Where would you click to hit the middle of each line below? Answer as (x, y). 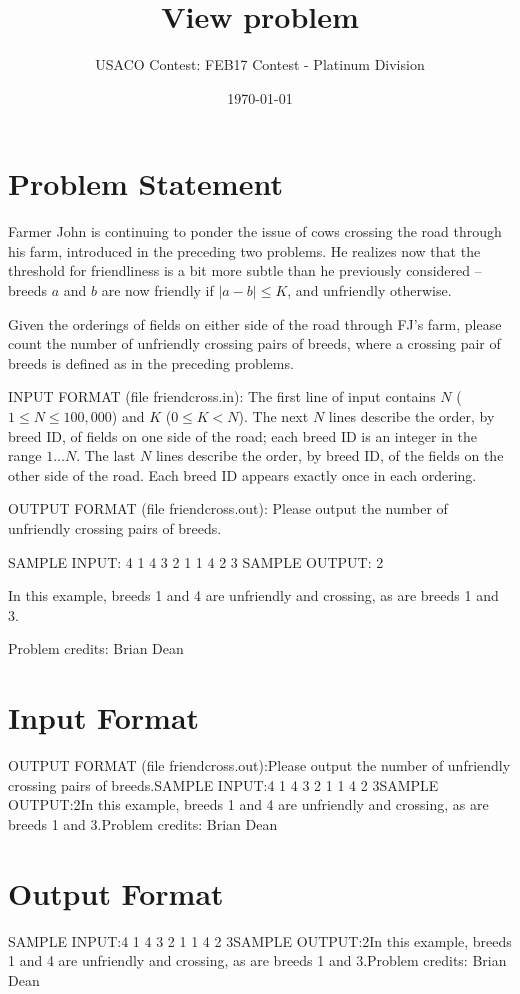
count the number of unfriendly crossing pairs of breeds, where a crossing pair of (254, 343)
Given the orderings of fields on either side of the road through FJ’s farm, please (255, 323)
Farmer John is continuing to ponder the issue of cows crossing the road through (255, 231)
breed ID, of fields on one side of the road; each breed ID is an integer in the (242, 435)
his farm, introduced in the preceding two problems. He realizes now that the (244, 250)
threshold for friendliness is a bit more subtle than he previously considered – (245, 270)
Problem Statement (145, 183)
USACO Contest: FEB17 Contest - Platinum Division (260, 64)
